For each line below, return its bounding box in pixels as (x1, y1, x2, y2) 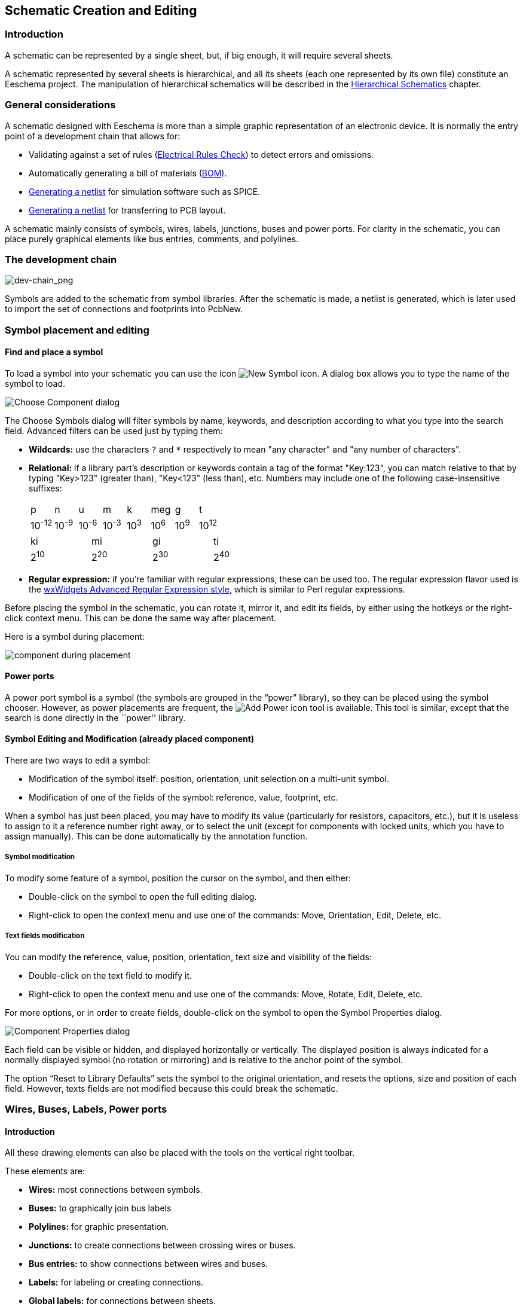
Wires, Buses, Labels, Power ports (5, 1103, 167, 1115)
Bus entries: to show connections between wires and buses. (29, 1259, 268, 1269)
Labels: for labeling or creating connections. (29, 1277, 204, 1288)
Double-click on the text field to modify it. (29, 970, 192, 981)
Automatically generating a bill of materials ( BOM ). (29, 167, 227, 178)
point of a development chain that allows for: (5, 130, 181, 141)
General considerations (5, 99, 116, 111)
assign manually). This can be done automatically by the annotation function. (5, 830, 308, 841)
